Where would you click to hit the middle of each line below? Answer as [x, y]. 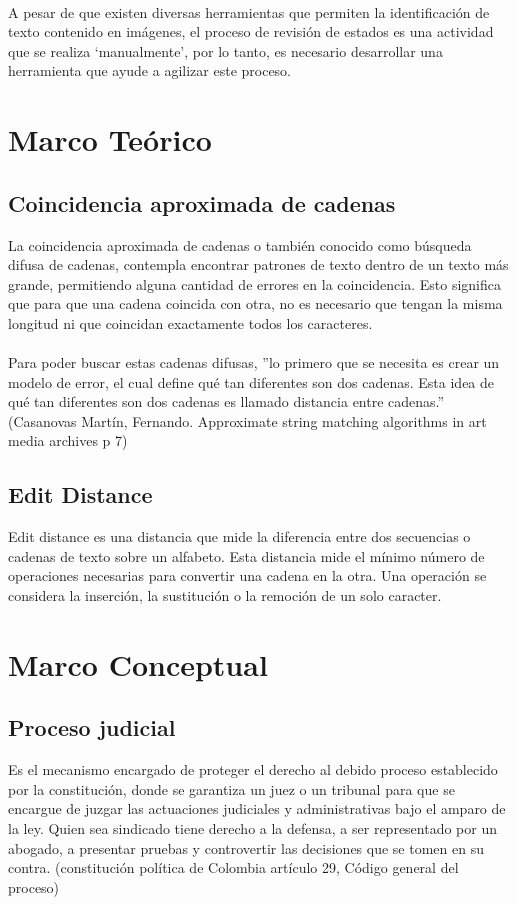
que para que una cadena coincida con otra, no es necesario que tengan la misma [255, 303]
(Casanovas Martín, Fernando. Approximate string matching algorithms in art [247, 420]
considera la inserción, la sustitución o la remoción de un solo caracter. [225, 595]
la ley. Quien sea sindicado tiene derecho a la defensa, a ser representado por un [253, 828]
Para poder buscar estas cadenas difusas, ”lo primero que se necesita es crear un [254, 362]
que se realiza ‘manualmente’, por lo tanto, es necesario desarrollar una [225, 50]
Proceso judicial [92, 727]
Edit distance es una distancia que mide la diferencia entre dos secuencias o [239, 536]
